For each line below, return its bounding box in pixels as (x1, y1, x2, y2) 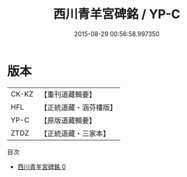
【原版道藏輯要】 (40, 115, 96, 125)
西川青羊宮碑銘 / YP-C (53, 6, 181, 22)
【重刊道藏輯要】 (40, 90, 96, 99)
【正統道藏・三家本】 (40, 128, 110, 138)
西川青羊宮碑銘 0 (17, 162, 66, 171)
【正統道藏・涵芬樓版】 (40, 102, 117, 112)
